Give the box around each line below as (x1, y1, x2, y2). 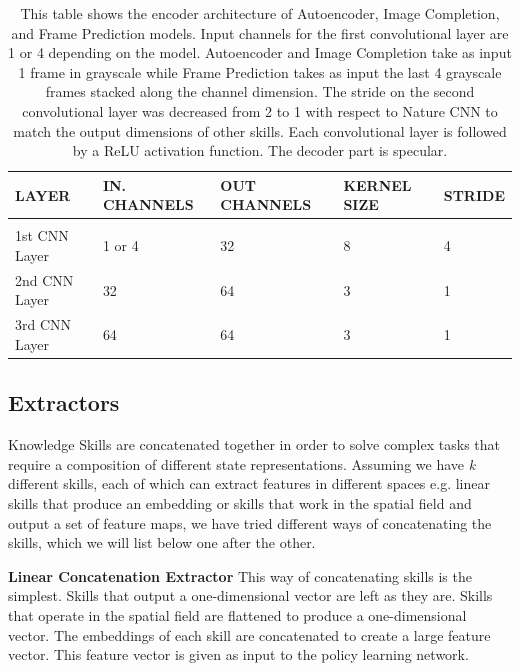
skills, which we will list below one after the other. (8, 532, 316, 553)
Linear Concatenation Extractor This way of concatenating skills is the (8, 565, 472, 586)
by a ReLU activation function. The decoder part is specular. (72, 140, 448, 161)
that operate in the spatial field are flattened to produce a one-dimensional (8, 604, 467, 625)
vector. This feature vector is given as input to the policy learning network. (8, 644, 469, 665)
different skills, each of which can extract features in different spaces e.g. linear (8, 473, 490, 494)
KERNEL (343, 174, 412, 195)
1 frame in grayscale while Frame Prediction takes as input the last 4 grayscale (18, 61, 502, 82)
